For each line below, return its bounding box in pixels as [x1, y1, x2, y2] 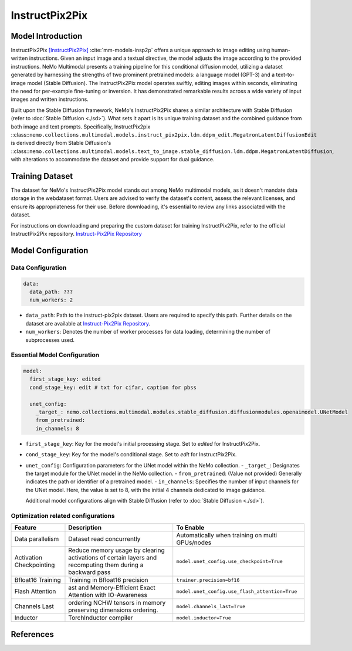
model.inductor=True [176, 615, 231, 621]
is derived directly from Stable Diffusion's [11, 140, 111, 147]
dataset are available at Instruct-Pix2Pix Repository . [25, 320, 151, 327]
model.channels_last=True [176, 603, 246, 609]
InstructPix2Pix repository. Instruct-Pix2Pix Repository [11, 230, 142, 237]
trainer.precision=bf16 [176, 577, 240, 583]
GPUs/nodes [176, 538, 211, 547]
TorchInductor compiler [68, 613, 133, 622]
